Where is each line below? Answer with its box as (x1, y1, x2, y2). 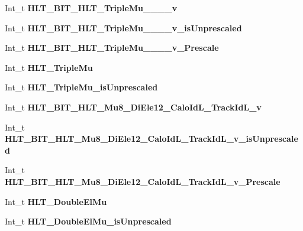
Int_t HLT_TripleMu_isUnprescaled (5, 81, 158, 93)
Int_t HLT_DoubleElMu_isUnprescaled (5, 215, 172, 227)
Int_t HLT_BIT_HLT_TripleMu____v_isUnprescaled (5, 21, 242, 34)
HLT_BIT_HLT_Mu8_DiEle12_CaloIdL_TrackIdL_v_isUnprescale (5, 132, 298, 145)
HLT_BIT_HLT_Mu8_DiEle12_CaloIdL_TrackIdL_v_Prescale (5, 175, 281, 187)
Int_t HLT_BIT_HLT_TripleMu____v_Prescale (5, 41, 219, 54)
